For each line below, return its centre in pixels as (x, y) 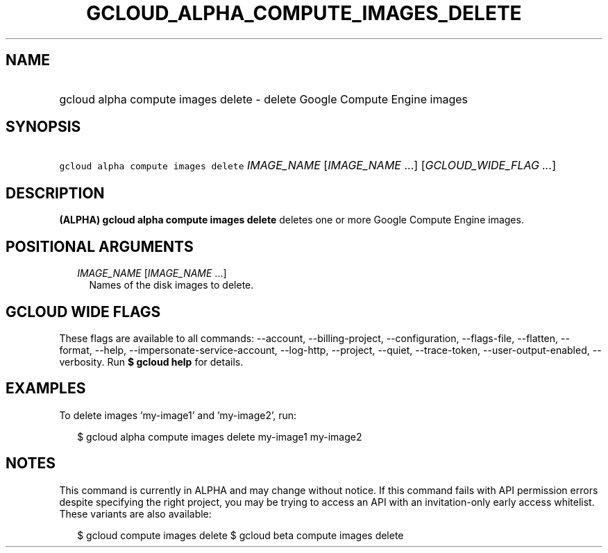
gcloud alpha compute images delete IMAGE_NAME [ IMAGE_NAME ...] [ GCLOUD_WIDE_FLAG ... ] (308, 165)
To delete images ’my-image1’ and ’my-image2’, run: (178, 415)
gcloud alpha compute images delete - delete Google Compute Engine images (263, 99)
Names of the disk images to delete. (171, 285)
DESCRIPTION (55, 193)
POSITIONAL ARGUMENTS (100, 246)
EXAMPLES (46, 389)
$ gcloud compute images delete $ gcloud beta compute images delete (240, 535)
